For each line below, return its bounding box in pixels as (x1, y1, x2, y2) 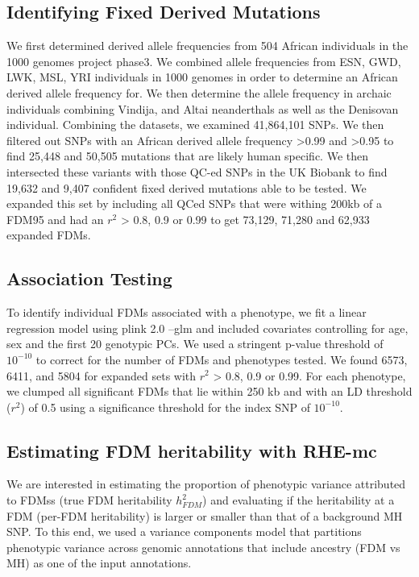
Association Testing (6, 266, 172, 291)
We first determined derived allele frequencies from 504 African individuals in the (6, 37, 409, 54)
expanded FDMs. (6, 226, 91, 243)
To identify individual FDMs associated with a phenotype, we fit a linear (6, 304, 367, 321)
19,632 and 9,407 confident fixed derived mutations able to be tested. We (6, 179, 367, 196)
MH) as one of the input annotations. (6, 554, 192, 571)
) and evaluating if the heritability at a (202, 492, 395, 509)
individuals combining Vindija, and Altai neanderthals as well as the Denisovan (6, 100, 399, 117)
